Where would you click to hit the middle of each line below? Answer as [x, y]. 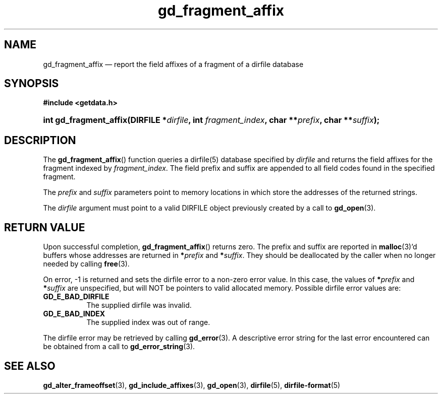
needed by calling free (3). [86, 264]
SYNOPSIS [32, 84]
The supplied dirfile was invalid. [139, 305]
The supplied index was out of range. [148, 322]
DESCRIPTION [40, 140]
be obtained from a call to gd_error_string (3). [119, 347]
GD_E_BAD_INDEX [74, 314]
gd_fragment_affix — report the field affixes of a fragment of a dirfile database [173, 64]
